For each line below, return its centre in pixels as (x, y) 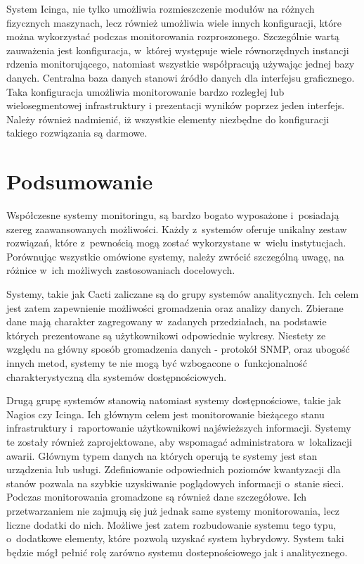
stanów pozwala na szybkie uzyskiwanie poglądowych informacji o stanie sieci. (175, 483)
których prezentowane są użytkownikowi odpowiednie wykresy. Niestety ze (166, 335)
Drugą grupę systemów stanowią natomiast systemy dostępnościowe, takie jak (174, 400)
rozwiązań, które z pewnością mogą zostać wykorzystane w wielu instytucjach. (176, 243)
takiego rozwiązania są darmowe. (77, 133)
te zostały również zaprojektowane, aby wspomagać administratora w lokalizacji (179, 441)
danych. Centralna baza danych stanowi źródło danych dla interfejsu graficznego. (181, 77)
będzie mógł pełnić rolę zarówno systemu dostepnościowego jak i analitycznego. (177, 552)
